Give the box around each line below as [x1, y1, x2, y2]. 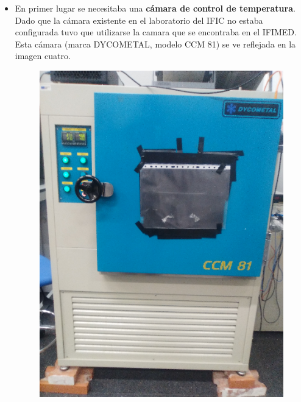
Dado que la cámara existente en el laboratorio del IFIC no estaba [15, 13, 263, 26]
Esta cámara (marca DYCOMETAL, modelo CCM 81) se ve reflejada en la [15, 37, 296, 50]
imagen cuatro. [15, 49, 71, 62]
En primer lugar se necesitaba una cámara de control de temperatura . [15, 2, 296, 14]
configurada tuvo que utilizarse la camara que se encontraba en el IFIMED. [15, 26, 297, 38]
